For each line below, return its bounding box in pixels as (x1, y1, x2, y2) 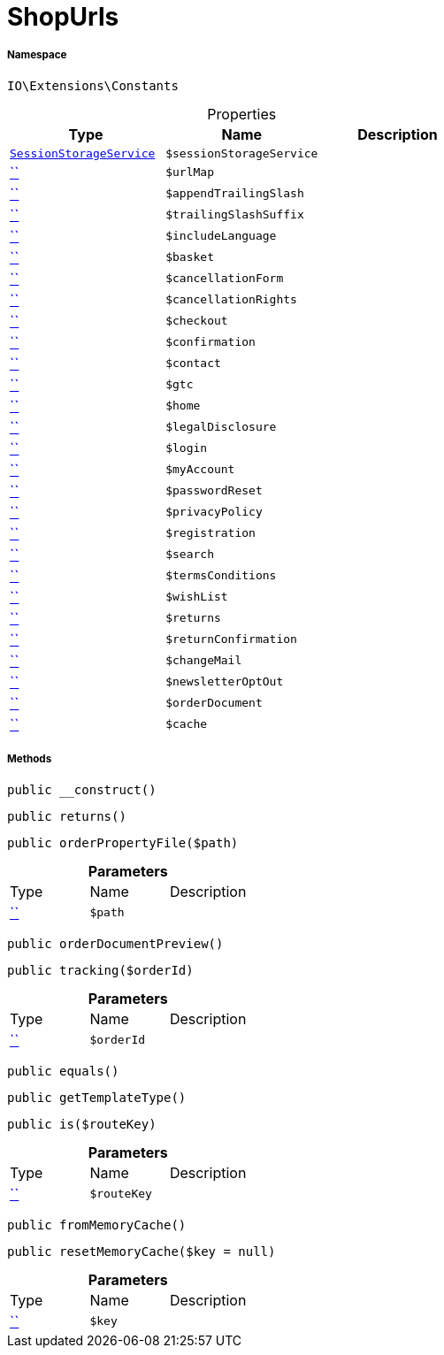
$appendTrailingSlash (165, 187, 304, 201)
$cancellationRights (165, 293, 297, 307)
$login (165, 441, 208, 455)
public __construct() (7, 782, 157, 797)
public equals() (7, 1063, 119, 1078)
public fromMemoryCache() (7, 1217, 187, 1232)
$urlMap (165, 165, 214, 180)
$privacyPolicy (165, 505, 263, 519)
